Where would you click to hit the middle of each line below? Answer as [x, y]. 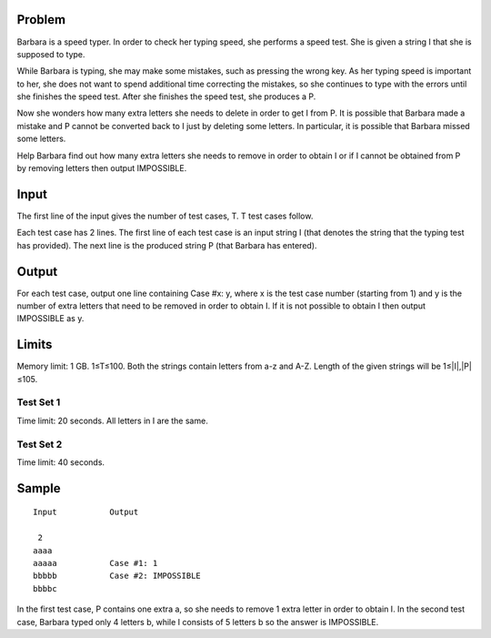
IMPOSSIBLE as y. [50, 319]
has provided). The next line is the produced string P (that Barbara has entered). [167, 245]
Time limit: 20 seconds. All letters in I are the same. [112, 420]
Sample [39, 488]
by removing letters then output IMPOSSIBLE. [102, 168]
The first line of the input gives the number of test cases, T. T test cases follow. [165, 216]
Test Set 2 [40, 444]
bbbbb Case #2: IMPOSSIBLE [117, 576]
